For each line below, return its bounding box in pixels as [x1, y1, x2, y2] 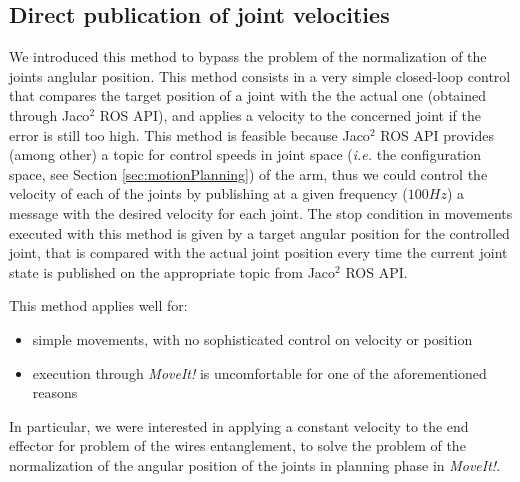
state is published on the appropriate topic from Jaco [9, 261, 336, 282]
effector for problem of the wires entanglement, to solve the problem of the [9, 435, 466, 456]
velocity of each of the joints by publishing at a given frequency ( [9, 183, 408, 204]
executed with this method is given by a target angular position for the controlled [9, 222, 510, 243]
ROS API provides [380, 124, 494, 145]
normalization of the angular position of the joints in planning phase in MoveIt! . [9, 454, 501, 475]
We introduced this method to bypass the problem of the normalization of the [9, 46, 487, 67]
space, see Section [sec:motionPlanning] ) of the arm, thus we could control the [9, 163, 488, 184]
